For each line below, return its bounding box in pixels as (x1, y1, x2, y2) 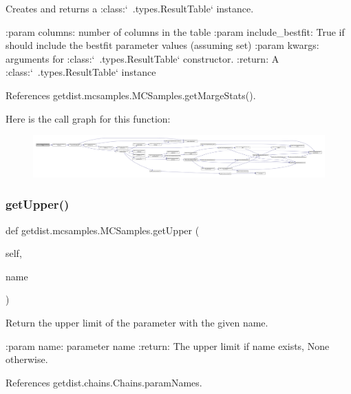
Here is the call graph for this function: (6, 111, 171, 125)
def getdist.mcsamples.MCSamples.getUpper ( (6, 222, 200, 237)
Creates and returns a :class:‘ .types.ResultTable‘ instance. (6, 1, 254, 15)
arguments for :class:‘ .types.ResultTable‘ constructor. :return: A (6, 51, 279, 65)
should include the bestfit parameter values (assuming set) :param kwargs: (6, 38, 319, 52)
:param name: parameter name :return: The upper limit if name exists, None (6, 338, 330, 353)
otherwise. (6, 352, 48, 366)
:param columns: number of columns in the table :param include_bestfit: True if (6, 24, 345, 39)
